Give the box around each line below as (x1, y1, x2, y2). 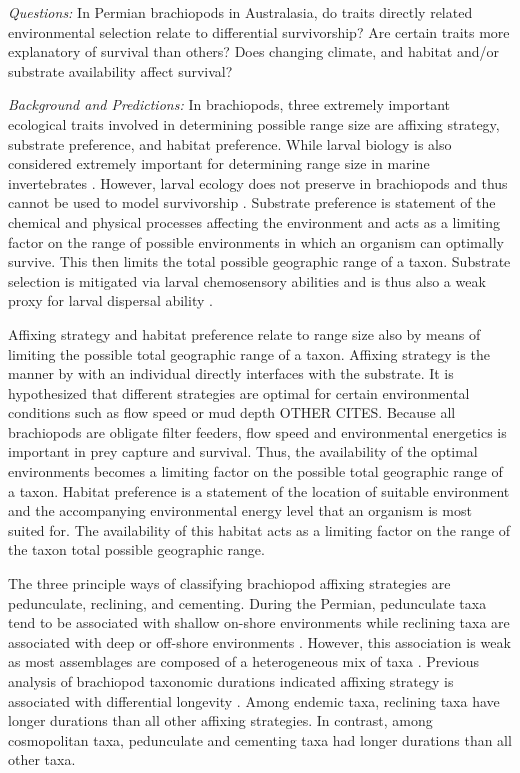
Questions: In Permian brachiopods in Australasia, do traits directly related (8, 2, 473, 22)
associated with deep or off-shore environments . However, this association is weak (8, 631, 511, 652)
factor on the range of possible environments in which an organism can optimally (8, 231, 504, 252)
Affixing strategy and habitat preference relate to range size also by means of (8, 323, 481, 344)
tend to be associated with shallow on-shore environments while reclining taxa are (8, 612, 510, 633)
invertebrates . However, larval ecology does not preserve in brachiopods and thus (8, 172, 508, 193)
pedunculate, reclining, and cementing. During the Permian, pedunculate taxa (8, 592, 487, 613)
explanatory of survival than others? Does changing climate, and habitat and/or (8, 41, 500, 62)
